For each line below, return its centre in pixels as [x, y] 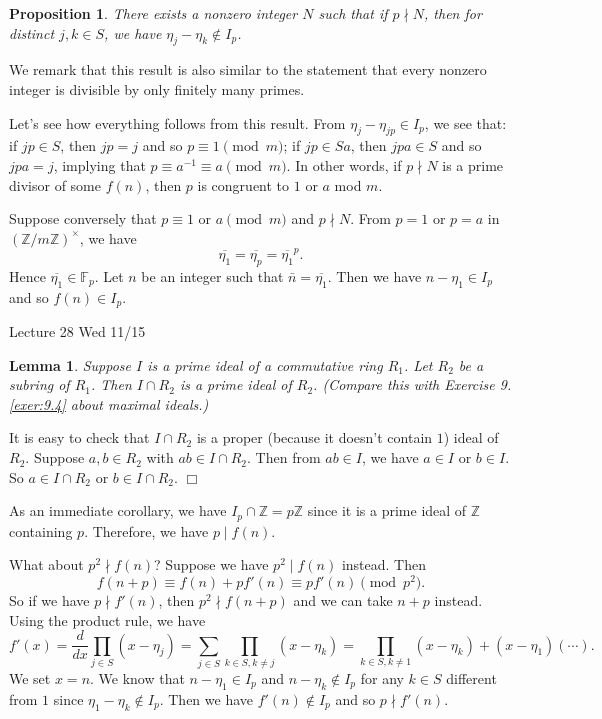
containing [41, 530]
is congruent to [243, 184]
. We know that [137, 677]
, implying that [99, 164]
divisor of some [55, 184]
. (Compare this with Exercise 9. [412, 384]
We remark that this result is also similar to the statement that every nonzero [248, 69]
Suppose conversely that [83, 218]
